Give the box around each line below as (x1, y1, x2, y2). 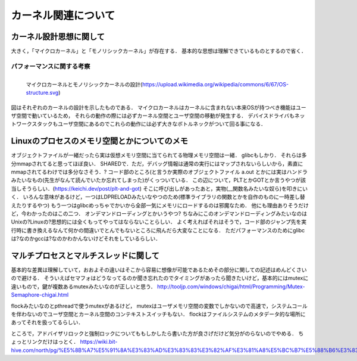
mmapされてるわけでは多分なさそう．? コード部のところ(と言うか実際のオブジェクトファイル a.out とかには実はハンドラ (11, 169, 308, 176)
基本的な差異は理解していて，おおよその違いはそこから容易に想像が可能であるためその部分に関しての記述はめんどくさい (11, 266, 307, 273)
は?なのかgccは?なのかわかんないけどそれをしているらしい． (11, 235, 161, 242)
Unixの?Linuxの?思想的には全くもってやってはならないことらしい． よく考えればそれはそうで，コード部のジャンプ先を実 (11, 218, 307, 226)
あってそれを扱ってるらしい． (11, 319, 84, 326)
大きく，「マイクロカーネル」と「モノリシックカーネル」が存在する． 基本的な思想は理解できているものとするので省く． (11, 48, 306, 55)
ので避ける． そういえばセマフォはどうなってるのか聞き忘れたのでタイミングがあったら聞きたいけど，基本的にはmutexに (11, 275, 309, 282)
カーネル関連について (11, 9, 115, 22)
